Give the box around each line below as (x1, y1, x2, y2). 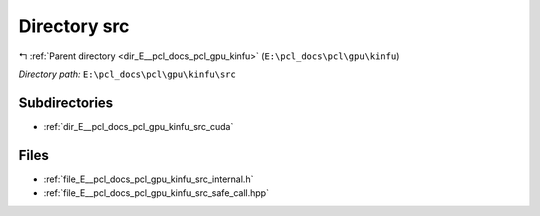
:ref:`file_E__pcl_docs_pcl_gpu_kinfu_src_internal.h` (43, 173, 254, 185)
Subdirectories (18, 94, 114, 111)
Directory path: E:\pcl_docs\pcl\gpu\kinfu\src (18, 68, 237, 80)
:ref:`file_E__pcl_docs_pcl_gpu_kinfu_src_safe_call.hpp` (43, 187, 270, 199)
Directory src (18, 15, 130, 37)
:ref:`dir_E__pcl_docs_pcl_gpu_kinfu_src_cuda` (43, 120, 234, 132)
